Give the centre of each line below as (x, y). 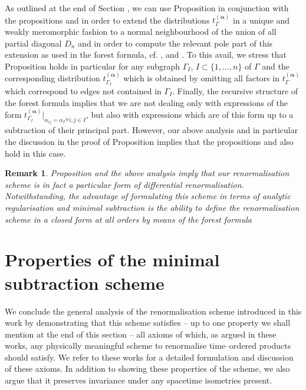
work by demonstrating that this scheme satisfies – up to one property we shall (148, 323)
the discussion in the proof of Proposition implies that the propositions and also (149, 142)
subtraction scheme (85, 282)
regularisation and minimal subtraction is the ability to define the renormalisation (152, 208)
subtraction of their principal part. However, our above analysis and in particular (152, 130)
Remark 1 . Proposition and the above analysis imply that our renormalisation (147, 173)
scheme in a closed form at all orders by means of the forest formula (128, 219)
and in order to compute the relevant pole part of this (175, 43)
